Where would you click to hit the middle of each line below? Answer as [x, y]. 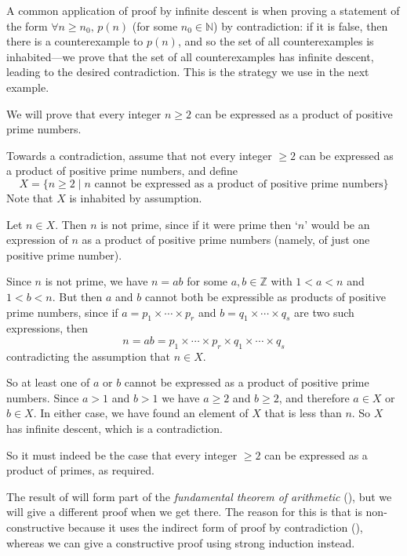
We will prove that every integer [84, 113]
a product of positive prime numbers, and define [122, 171]
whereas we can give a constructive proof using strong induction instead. [181, 542]
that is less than [303, 413]
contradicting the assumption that [89, 356]
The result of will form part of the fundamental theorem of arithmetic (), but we [199, 496]
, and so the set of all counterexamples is [276, 41]
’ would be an [337, 224]
